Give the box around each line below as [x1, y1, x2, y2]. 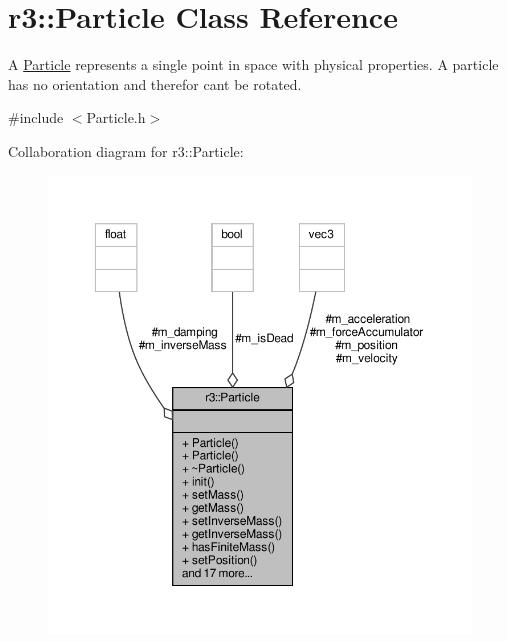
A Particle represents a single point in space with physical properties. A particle [8, 54, 499, 75]
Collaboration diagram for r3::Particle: [8, 140, 244, 161]
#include [8, 107, 64, 128]
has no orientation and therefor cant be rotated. [8, 73, 302, 94]
